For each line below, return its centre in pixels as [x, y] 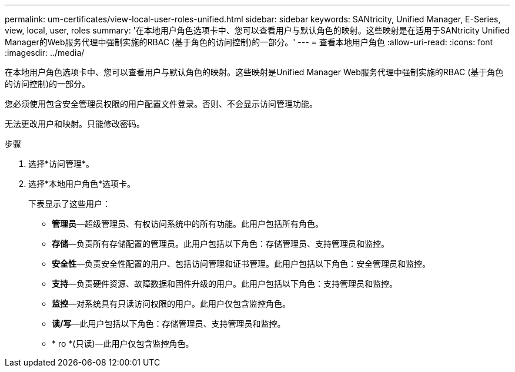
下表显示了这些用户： [69, 204]
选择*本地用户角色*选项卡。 [82, 184]
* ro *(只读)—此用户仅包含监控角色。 [123, 343]
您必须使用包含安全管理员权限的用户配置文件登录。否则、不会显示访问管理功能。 [161, 104]
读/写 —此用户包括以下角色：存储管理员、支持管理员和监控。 [169, 324]
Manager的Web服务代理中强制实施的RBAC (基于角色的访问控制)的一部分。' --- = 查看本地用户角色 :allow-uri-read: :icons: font [249, 42]
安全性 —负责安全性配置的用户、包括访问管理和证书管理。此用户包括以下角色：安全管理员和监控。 [241, 264]
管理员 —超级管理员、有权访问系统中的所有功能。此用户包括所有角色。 [188, 224]
